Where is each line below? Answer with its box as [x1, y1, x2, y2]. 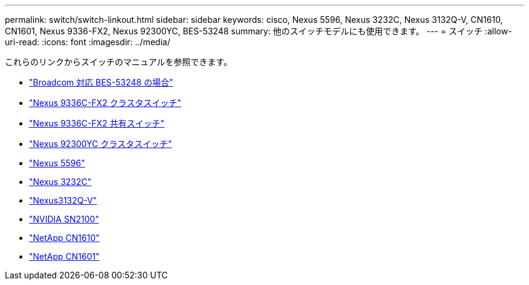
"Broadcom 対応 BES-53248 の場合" [29, 77, 173, 87]
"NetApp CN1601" [29, 251, 100, 262]
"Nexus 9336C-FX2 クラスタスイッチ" [29, 98, 182, 108]
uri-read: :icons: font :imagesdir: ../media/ [5, 37, 170, 47]
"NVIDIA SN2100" [29, 214, 99, 224]
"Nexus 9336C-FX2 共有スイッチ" [29, 118, 165, 128]
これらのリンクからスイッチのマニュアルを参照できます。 [5, 57, 232, 67]
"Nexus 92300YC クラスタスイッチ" [29, 139, 172, 149]
